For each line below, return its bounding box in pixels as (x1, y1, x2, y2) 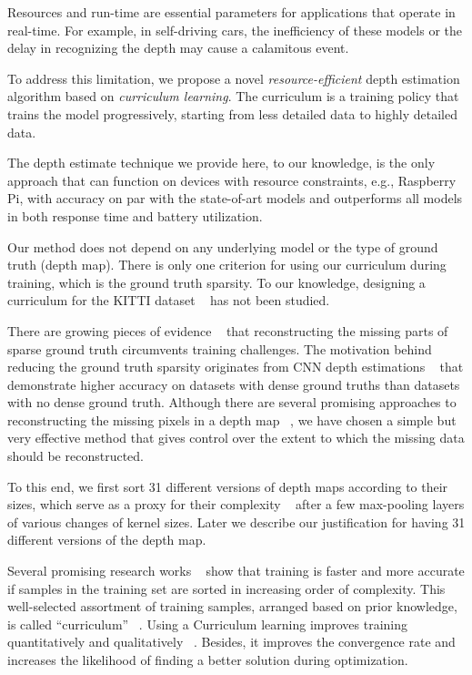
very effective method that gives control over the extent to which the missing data (7, 428, 465, 447)
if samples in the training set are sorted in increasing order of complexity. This (7, 578, 446, 598)
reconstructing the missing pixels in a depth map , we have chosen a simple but (7, 410, 457, 429)
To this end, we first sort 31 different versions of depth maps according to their (7, 476, 448, 496)
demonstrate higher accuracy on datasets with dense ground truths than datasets (7, 374, 460, 394)
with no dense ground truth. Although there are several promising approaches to (7, 393, 457, 412)
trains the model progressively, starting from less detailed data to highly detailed (7, 104, 457, 123)
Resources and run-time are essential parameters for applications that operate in (7, 3, 456, 21)
